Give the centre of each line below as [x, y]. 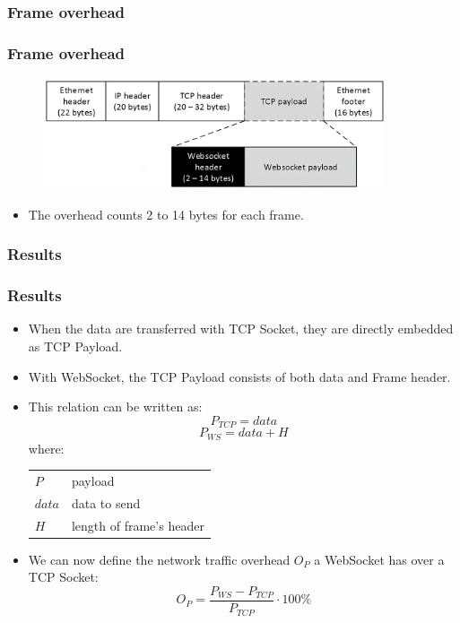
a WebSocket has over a [379, 559]
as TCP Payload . [75, 346]
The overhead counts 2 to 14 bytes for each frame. [166, 214]
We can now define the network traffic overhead [159, 559]
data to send [106, 502]
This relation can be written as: [115, 407]
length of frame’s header [138, 525]
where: [46, 448]
